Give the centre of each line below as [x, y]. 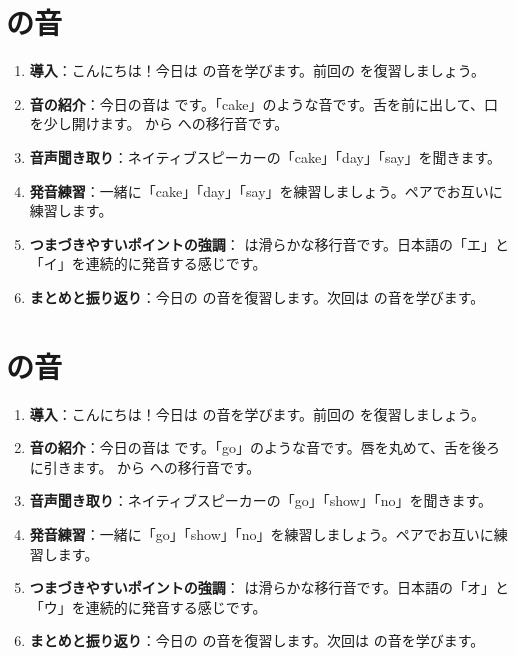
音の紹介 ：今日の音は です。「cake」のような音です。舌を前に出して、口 [263, 103]
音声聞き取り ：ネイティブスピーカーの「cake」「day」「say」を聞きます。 [265, 156]
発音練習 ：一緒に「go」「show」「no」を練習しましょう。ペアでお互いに [261, 533]
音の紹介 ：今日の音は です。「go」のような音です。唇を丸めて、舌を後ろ [264, 447]
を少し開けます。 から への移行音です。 [159, 123]
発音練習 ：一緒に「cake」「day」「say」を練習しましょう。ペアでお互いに [266, 190]
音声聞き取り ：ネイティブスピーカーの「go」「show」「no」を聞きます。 [261, 500]
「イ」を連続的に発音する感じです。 [148, 263]
